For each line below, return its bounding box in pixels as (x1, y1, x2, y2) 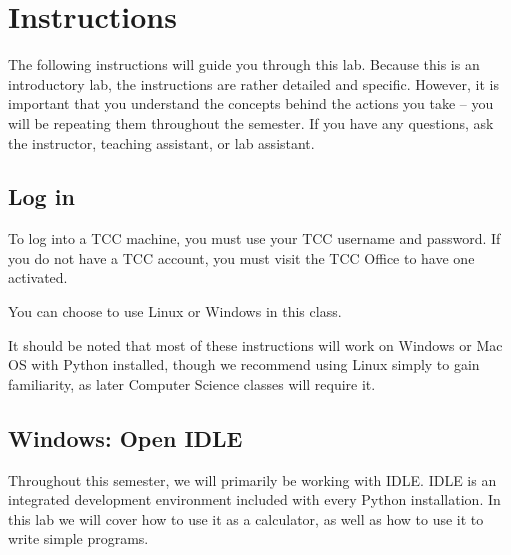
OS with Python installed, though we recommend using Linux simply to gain (8, 354, 480, 375)
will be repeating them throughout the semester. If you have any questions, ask (8, 112, 494, 133)
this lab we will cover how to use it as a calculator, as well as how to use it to (8, 508, 484, 529)
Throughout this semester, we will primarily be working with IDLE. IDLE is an (8, 469, 497, 490)
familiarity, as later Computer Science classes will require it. (8, 373, 376, 394)
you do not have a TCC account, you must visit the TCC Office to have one (8, 247, 475, 268)
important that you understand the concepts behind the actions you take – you (8, 93, 494, 114)
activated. (8, 267, 68, 288)
